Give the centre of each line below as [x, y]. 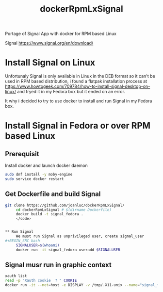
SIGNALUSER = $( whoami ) [38, 245]
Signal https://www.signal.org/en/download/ [49, 43]
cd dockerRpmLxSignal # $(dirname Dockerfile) [64, 210]
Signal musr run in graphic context [58, 265]
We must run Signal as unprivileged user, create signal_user [80, 236]
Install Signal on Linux [50, 63]
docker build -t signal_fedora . [49, 214]
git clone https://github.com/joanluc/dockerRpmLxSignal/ [65, 205]
